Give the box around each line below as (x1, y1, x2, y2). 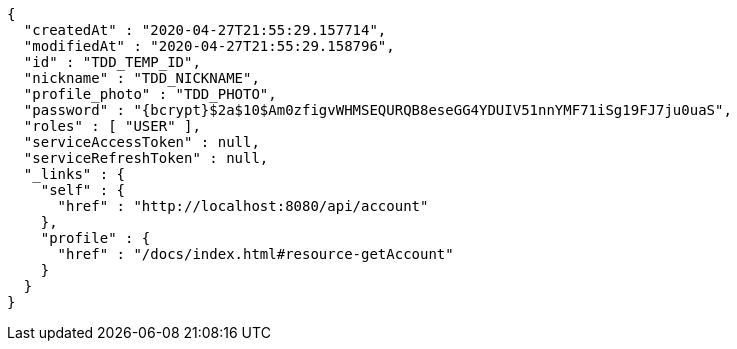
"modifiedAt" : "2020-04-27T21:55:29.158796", (23, 38, 395, 54)
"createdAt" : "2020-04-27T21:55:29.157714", (23, 22, 387, 38)
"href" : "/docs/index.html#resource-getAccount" (57, 246, 454, 262)
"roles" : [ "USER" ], (23, 118, 201, 134)
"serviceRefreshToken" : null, (23, 150, 269, 166)
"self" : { (40, 182, 126, 198)
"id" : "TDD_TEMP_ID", (23, 54, 201, 70)
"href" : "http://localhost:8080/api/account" (57, 198, 429, 214)
